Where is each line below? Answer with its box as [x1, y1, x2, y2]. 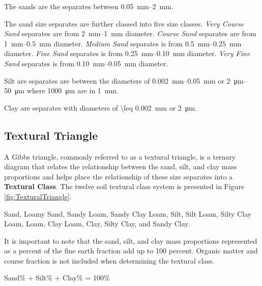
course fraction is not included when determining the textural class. [4, 255, 215, 266]
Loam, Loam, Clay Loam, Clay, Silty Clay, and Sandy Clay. [4, 218, 190, 229]
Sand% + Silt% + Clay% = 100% [4, 272, 110, 283]
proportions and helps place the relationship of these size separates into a [4, 171, 233, 181]
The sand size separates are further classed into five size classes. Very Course [4, 18, 244, 29]
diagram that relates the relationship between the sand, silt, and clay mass [4, 161, 237, 172]
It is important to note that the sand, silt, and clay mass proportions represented [4, 235, 257, 246]
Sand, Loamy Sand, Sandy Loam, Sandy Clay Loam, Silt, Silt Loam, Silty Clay [4, 208, 252, 219]
